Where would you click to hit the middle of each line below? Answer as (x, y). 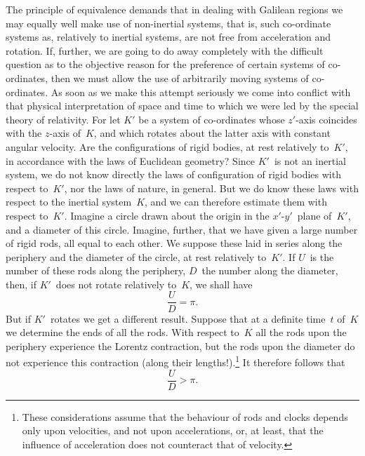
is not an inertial (310, 160)
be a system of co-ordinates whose (212, 119)
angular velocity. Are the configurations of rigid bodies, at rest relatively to (167, 146)
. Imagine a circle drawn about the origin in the (167, 215)
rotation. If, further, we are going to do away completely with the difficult (165, 50)
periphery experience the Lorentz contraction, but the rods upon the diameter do (180, 346)
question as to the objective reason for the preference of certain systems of (165, 64)
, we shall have (221, 284)
